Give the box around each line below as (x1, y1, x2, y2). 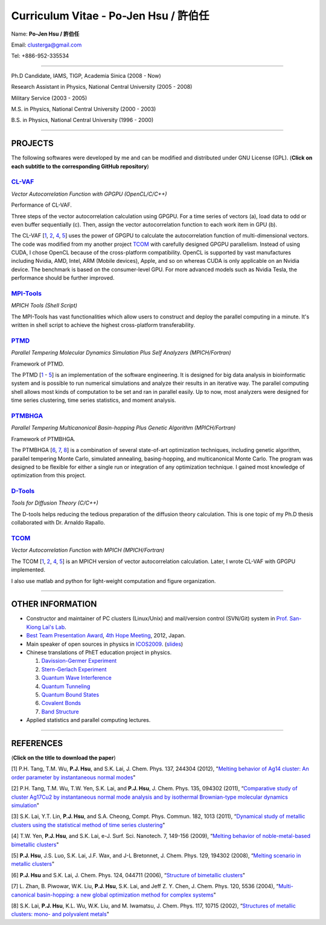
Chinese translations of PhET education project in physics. (26, 649, 172, 656)
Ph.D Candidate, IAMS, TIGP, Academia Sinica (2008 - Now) (11, 72, 161, 79)
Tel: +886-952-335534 (11, 52, 69, 60)
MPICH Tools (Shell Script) (11, 302, 78, 309)
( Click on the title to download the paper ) (11, 754, 116, 761)
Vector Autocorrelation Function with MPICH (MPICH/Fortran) (11, 547, 165, 554)
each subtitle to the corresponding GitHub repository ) (11, 163, 149, 170)
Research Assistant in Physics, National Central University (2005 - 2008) (11, 83, 193, 91)
